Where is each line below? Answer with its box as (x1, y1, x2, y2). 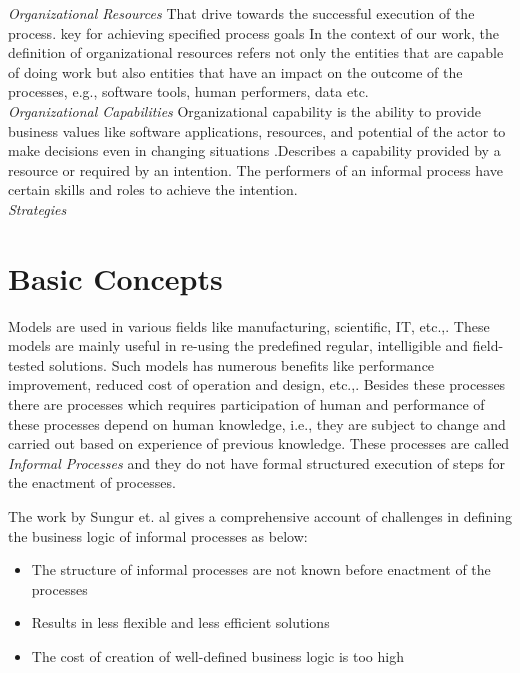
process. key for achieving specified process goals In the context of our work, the (8, 22, 500, 43)
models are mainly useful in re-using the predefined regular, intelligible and (8, 335, 469, 356)
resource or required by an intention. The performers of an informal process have (8, 159, 503, 180)
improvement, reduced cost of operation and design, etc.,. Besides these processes (8, 374, 506, 395)
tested (8, 354, 45, 375)
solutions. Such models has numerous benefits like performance (49, 354, 435, 375)
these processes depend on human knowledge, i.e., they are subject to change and (8, 413, 506, 434)
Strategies (8, 198, 67, 219)
